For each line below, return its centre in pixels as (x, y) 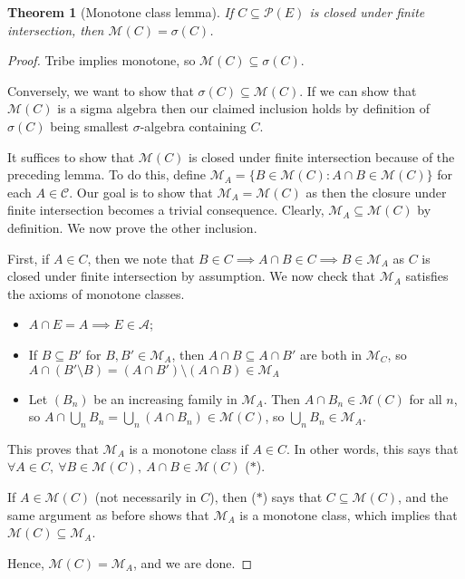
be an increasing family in (165, 398)
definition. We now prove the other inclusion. (132, 227)
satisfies (427, 276)
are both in (331, 354)
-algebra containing (193, 125)
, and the (423, 497)
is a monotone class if (189, 448)
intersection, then (56, 29)
